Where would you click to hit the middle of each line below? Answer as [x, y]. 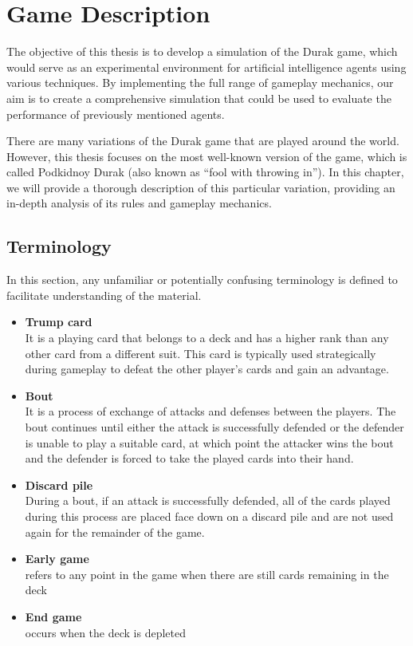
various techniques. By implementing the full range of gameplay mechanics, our [200, 83]
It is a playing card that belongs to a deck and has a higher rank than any [207, 338]
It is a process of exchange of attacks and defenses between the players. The [210, 411]
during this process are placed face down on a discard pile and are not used [209, 516]
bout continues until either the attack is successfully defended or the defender [214, 427]
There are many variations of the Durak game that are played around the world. [203, 141]
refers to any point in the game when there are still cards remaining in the [207, 574]
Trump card [59, 322]
